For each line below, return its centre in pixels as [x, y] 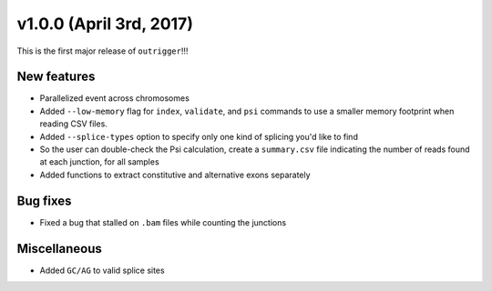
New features [56, 77]
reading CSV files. [74, 124]
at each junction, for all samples [99, 162]
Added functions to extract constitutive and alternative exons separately [175, 175]
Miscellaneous [59, 249]
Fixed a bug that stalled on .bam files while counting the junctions [163, 222]
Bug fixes [44, 201]
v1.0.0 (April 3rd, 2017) [105, 24]
